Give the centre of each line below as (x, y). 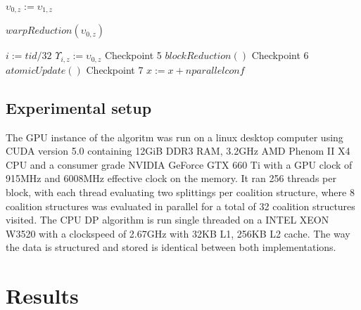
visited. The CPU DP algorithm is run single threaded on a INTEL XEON (167, 220)
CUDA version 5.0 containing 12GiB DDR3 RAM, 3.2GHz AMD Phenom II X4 (178, 151)
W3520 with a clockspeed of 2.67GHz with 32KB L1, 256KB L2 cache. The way (178, 233)
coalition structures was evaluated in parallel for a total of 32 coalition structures (180, 206)
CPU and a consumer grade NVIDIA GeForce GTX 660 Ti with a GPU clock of (179, 164)
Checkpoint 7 (115, 69)
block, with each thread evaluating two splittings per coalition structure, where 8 (180, 192)
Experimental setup (79, 107)
